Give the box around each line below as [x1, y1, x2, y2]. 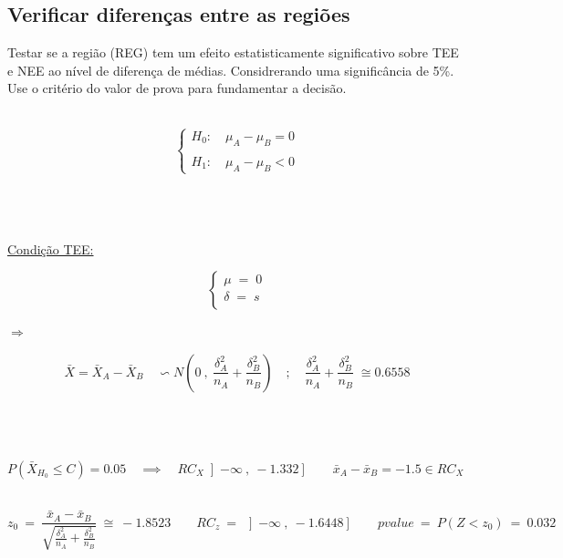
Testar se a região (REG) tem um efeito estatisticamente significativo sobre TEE [7, 43, 459, 62]
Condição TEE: [7, 239, 94, 258]
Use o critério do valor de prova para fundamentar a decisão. [7, 78, 347, 98]
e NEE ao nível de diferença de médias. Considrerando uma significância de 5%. [7, 60, 454, 79]
